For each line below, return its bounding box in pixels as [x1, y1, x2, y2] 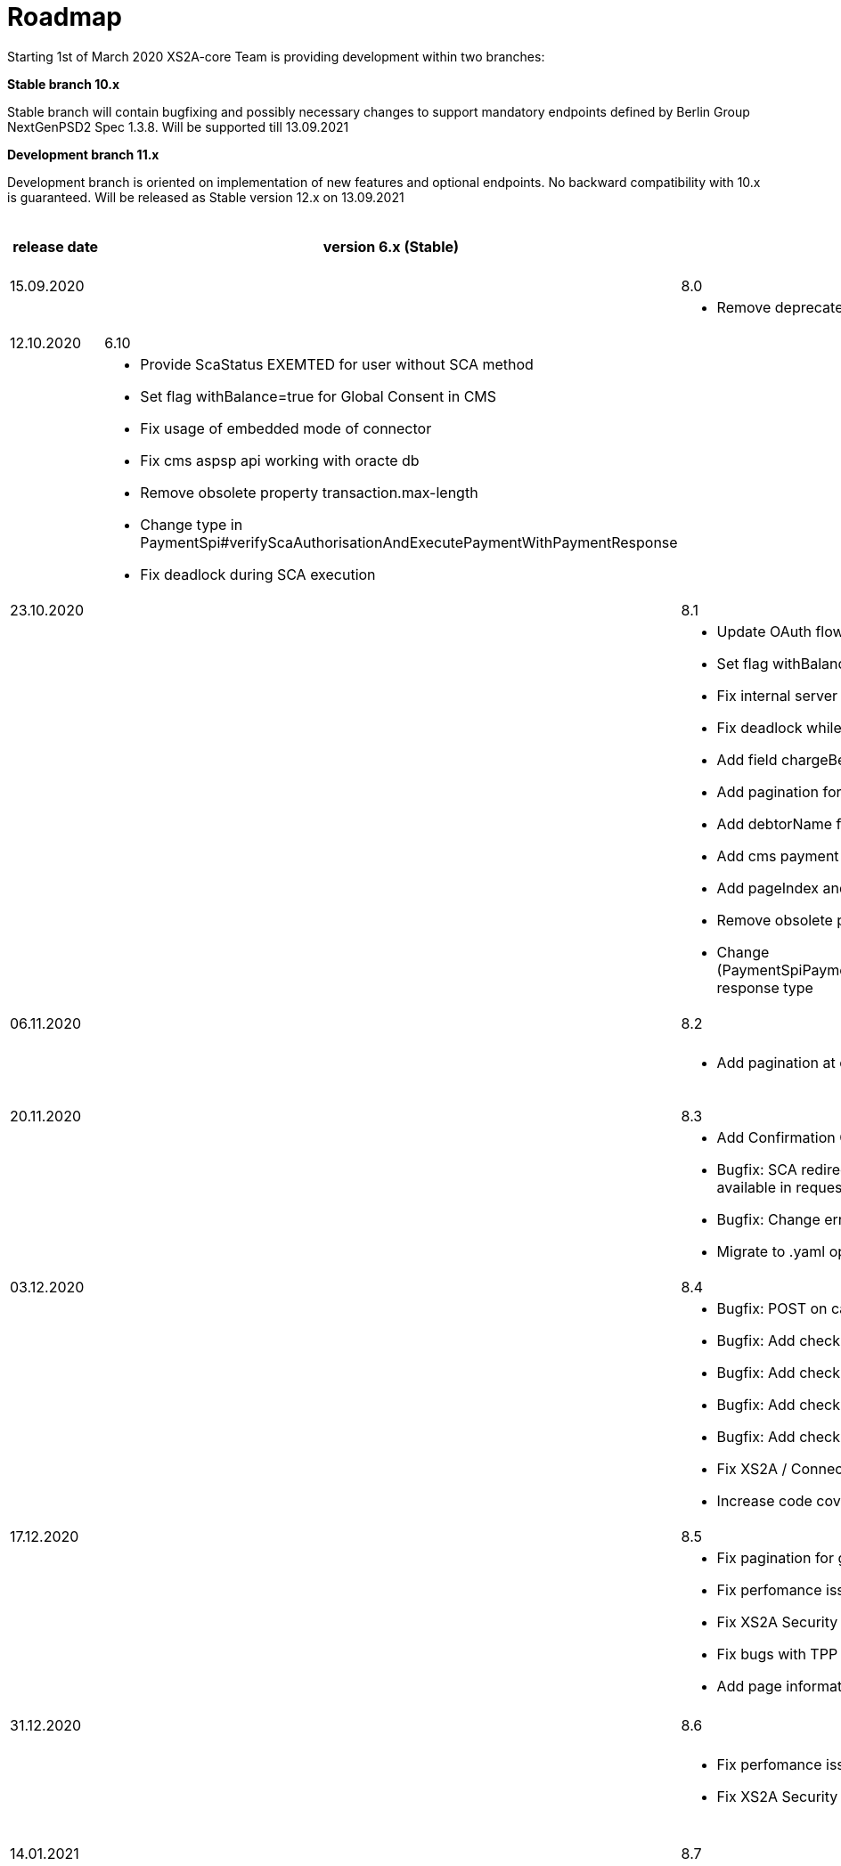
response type [716, 978, 813, 997]
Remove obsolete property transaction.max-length [140, 483, 478, 501]
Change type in [140, 515, 243, 534]
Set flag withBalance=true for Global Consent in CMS [140, 387, 497, 405]
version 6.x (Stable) [323, 237, 460, 256]
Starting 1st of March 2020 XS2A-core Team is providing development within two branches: [7, 48, 545, 64]
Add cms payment [716, 846, 839, 865]
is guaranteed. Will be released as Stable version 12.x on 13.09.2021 [7, 189, 404, 205]
